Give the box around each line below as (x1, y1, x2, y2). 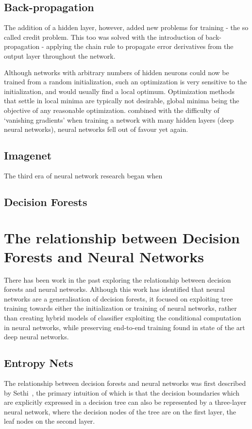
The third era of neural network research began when (4, 170, 163, 180)
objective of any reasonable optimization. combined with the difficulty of (4, 105, 219, 115)
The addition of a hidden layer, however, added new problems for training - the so (4, 22, 249, 32)
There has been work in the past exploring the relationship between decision (4, 274, 231, 285)
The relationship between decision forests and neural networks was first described (4, 378, 246, 388)
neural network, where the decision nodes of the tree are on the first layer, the (4, 406, 236, 416)
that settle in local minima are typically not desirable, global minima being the (4, 95, 239, 106)
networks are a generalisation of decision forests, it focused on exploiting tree (4, 293, 233, 303)
